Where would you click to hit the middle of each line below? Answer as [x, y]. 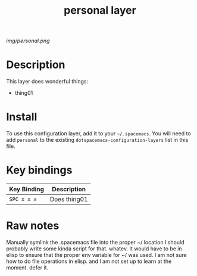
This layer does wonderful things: [47, 82]
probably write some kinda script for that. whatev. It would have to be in [94, 249]
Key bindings [39, 170]
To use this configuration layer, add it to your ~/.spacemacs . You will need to [99, 134]
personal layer [100, 10]
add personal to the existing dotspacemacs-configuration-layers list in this [97, 140]
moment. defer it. [27, 267]
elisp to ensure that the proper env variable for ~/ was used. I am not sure [96, 255]
